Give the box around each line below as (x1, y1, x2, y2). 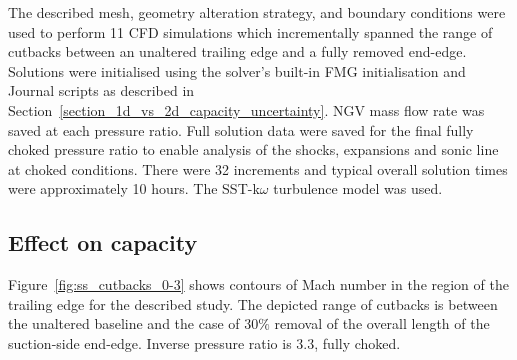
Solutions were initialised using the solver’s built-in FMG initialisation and (8, 60, 466, 81)
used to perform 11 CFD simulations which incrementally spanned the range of (8, 21, 493, 42)
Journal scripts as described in (8, 80, 195, 101)
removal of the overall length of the (274, 313, 490, 334)
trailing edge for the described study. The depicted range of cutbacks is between (8, 293, 498, 314)
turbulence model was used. (273, 178, 443, 199)
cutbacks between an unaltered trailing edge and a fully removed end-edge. (8, 41, 467, 62)
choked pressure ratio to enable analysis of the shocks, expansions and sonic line (8, 139, 499, 160)
